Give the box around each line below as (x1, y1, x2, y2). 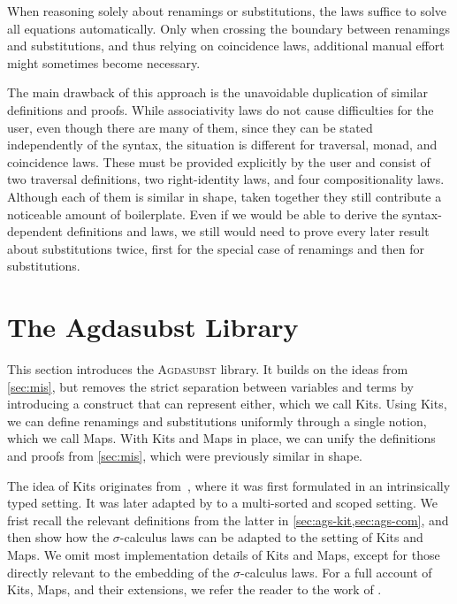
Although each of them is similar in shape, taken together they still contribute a (7, 187, 442, 205)
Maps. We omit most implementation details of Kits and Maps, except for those (7, 545, 440, 563)
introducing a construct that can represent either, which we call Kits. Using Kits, (7, 394, 447, 413)
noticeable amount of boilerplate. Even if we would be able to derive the (7, 204, 399, 223)
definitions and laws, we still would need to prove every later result (66, 222, 430, 241)
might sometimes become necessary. (7, 53, 201, 72)
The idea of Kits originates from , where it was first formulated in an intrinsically (7, 476, 451, 494)
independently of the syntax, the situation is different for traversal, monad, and (7, 135, 438, 154)
